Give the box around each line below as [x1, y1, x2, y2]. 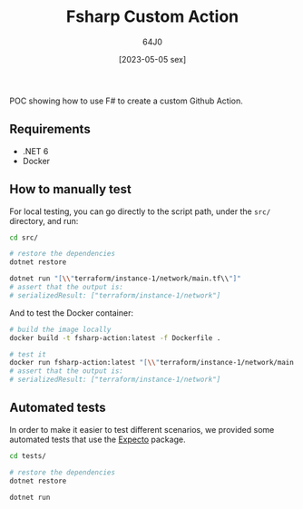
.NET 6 [22, 145, 49, 156]
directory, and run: [9, 215, 79, 226]
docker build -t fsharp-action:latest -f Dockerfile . [9, 333, 221, 342]
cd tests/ [9, 451, 47, 460]
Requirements [9, 122, 91, 137]
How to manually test [9, 181, 132, 197]
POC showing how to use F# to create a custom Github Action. [9, 95, 243, 106]
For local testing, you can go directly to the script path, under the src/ [9, 206, 271, 217]
